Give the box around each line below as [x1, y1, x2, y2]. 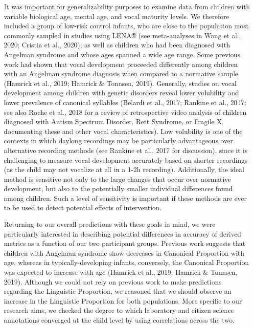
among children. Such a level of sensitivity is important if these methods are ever [4, 193, 247, 203]
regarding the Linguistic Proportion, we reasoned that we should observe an [4, 286, 231, 296]
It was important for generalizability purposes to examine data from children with [4, 1, 250, 11]
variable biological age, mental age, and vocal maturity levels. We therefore [4, 11, 229, 21]
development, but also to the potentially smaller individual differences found [4, 183, 233, 194]
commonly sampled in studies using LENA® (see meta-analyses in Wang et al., [4, 30, 241, 40]
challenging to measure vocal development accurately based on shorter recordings [4, 154, 248, 165]
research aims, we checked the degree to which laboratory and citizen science [4, 305, 234, 315]
